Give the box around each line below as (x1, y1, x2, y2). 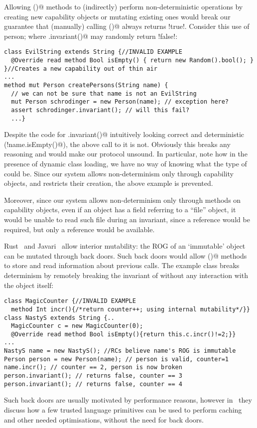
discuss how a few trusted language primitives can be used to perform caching (4, 405, 242, 415)
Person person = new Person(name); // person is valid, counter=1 (4, 355, 229, 363)
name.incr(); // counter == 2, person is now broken (4, 364, 182, 371)
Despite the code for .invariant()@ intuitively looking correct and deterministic (4, 129, 245, 140)
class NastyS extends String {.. (4, 314, 115, 321)
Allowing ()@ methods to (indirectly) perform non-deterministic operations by (4, 1, 243, 11)
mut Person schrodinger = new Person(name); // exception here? (11, 98, 229, 106)
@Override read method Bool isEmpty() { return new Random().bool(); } (11, 57, 254, 64)
